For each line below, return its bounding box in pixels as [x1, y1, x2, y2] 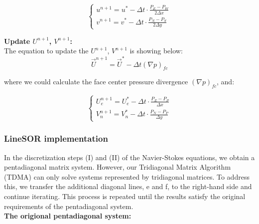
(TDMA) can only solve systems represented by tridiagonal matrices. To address [4, 171, 250, 182]
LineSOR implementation [4, 132, 108, 145]
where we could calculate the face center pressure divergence [4, 76, 188, 87]
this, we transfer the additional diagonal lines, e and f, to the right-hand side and [4, 181, 252, 192]
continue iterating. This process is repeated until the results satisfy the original [4, 191, 246, 201]
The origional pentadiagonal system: [4, 211, 131, 221]
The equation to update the [4, 45, 89, 56]
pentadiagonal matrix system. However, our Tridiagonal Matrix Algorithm [4, 162, 231, 172]
